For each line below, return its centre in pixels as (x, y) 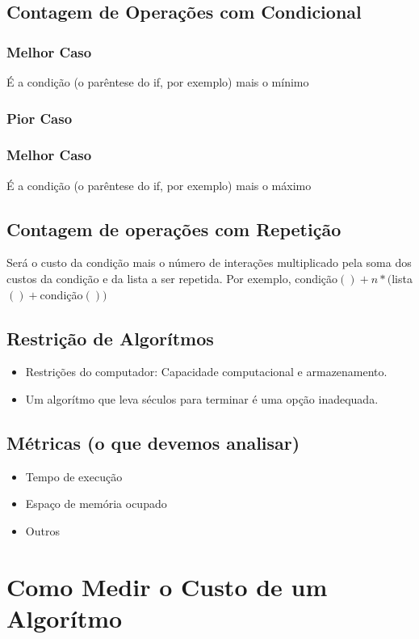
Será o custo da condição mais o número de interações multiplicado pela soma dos (209, 262)
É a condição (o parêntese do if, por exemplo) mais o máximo (159, 185)
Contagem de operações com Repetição (174, 229)
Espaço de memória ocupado (96, 504)
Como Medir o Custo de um (167, 586)
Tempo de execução (74, 476)
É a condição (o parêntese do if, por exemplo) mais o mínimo (158, 82)
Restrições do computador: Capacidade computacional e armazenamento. (206, 372)
